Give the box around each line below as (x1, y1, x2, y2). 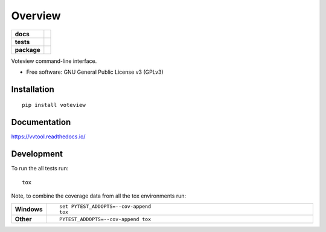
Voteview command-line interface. (11, 57, 97, 65)
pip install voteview (22, 101, 86, 109)
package (14, 45, 40, 54)
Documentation (11, 117, 71, 127)
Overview (11, 9, 61, 22)
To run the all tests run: (11, 165, 69, 172)
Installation (11, 84, 54, 94)
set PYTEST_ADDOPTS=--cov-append (59, 203, 151, 210)
